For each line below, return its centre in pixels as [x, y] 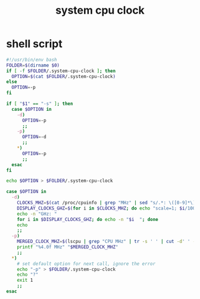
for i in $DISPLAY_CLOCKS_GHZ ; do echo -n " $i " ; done [88, 219]
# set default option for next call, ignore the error [86, 264]
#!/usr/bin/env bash [32, 60]
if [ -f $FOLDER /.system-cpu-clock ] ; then [61, 71]
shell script [34, 44]
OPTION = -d [34, 137]
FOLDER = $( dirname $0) [33, 65]
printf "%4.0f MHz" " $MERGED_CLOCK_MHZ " [68, 247]
